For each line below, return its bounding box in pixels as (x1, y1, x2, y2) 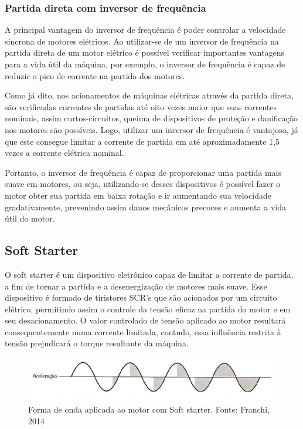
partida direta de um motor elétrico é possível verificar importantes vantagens (5, 46, 284, 59)
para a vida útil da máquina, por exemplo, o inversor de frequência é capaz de (5, 58, 285, 70)
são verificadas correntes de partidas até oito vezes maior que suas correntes (5, 100, 277, 113)
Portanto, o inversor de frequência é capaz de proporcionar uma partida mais (5, 166, 282, 178)
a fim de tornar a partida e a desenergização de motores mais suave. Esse (5, 280, 267, 292)
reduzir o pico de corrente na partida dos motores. (5, 69, 185, 81)
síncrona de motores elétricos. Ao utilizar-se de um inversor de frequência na (5, 35, 279, 47)
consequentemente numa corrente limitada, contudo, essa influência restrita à (5, 325, 281, 338)
